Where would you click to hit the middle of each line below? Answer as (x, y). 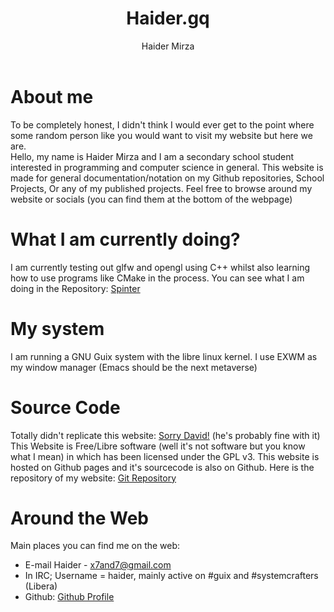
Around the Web (79, 518)
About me (52, 96)
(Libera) (41, 586)
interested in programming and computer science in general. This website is (167, 167)
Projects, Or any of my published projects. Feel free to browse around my (161, 188)
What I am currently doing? (125, 239)
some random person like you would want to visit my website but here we (161, 135)
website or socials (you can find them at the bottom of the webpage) (151, 199)
